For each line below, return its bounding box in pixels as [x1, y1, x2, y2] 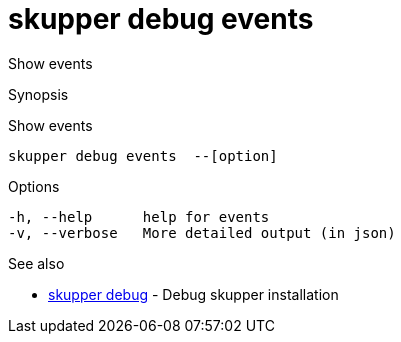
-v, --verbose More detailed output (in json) [8, 224, 396, 241]
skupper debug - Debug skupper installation [48, 285, 339, 303]
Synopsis [8, 85, 69, 103]
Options [8, 177, 60, 195]
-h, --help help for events [8, 208, 270, 225]
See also [8, 254, 65, 272]
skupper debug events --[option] [8, 147, 278, 164]
